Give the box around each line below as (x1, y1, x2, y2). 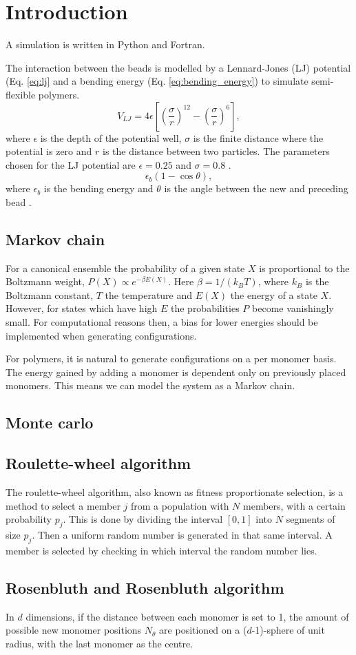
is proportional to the (259, 260, 350, 275)
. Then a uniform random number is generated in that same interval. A (32, 527, 333, 541)
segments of (286, 512, 335, 526)
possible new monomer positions (6, 623, 142, 637)
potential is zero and (6, 144, 92, 158)
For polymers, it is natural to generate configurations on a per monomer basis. (6, 351, 337, 366)
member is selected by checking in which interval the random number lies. (6, 543, 317, 557)
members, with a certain (243, 498, 346, 512)
